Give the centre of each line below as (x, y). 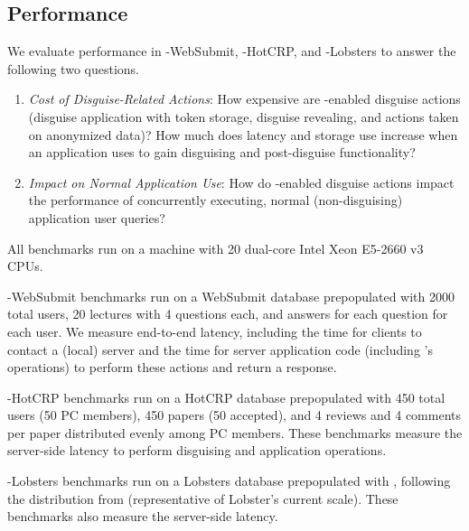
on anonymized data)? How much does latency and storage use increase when (243, 134)
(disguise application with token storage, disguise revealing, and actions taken (244, 116)
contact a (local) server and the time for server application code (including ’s (220, 349)
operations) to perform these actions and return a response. (172, 367)
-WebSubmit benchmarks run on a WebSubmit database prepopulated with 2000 (231, 296)
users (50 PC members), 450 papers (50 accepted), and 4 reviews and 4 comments (234, 415)
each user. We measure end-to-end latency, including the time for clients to (215, 331)
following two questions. (73, 68)
